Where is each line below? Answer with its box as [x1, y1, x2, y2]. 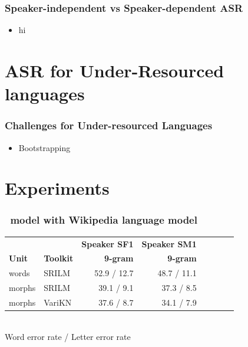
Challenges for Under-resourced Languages [5, 118, 213, 133]
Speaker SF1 [81, 237, 134, 250]
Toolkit [44, 252, 74, 264]
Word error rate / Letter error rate [5, 330, 131, 342]
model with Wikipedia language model [10, 212, 197, 227]
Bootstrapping [18, 141, 71, 153]
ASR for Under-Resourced [5, 58, 224, 82]
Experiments [5, 176, 110, 200]
